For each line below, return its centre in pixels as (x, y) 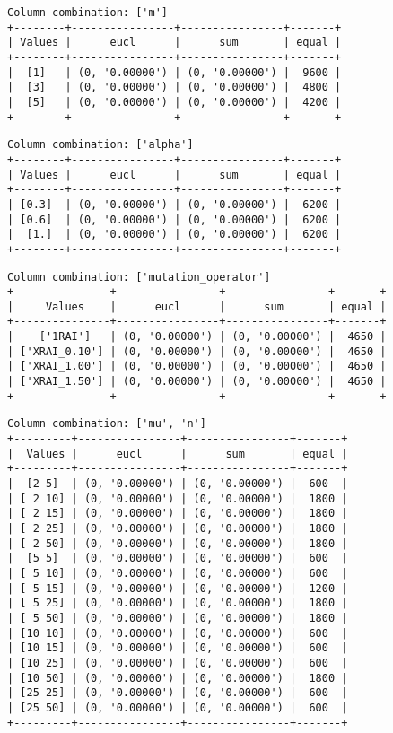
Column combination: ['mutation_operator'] (139, 277)
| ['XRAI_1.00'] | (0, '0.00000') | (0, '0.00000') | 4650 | (197, 366)
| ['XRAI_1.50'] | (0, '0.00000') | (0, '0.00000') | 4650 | (197, 382)
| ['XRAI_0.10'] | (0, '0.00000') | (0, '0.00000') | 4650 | (197, 351)
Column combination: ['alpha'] (100, 145)
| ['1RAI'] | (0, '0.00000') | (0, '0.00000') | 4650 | (197, 337)
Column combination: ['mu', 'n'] (107, 424)
